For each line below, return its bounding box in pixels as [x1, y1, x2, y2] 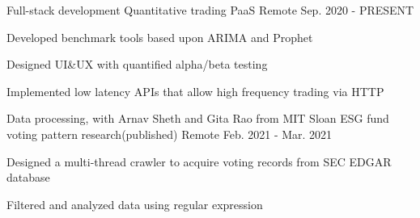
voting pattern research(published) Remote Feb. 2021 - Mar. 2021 [6, 125, 333, 142]
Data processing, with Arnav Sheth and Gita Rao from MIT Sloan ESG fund [6, 110, 389, 127]
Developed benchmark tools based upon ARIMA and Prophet [6, 28, 313, 45]
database [6, 169, 50, 186]
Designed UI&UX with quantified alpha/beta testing [6, 56, 268, 73]
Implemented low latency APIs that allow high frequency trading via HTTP [6, 82, 384, 99]
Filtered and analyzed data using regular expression [6, 195, 263, 212]
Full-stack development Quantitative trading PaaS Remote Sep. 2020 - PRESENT [6, 2, 414, 18]
